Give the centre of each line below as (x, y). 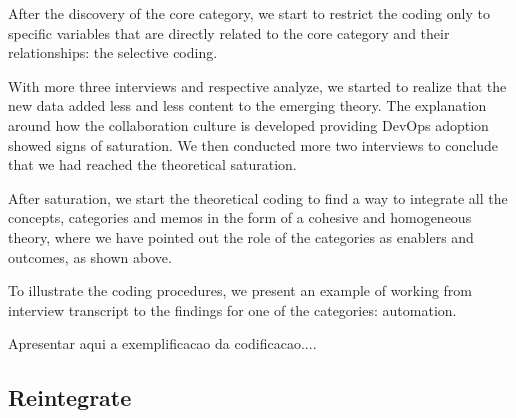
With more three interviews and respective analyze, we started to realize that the (257, 85)
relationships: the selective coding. (113, 52)
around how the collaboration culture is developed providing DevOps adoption (248, 124)
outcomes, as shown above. (90, 256)
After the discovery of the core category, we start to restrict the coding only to (249, 13)
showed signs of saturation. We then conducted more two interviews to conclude (253, 144)
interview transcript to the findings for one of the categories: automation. (232, 309)
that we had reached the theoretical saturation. (152, 164)
